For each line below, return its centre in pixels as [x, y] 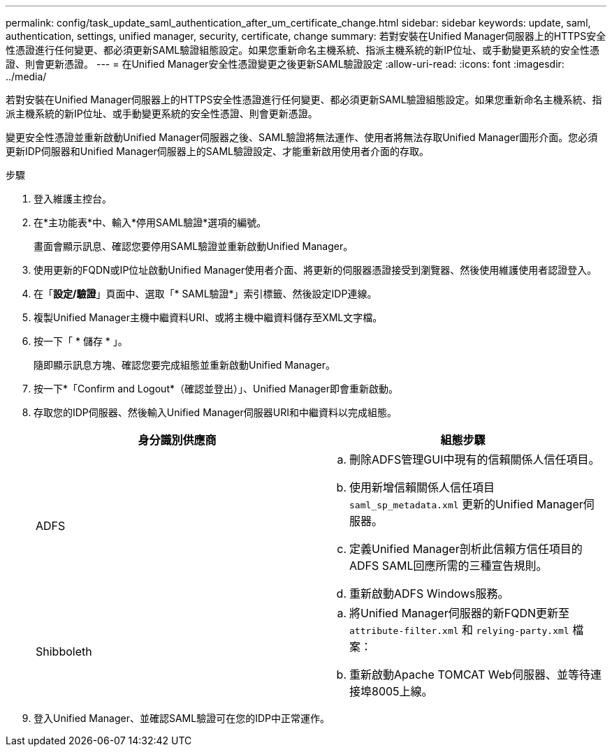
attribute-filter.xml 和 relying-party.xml [459, 630]
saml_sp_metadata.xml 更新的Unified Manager [466, 504]
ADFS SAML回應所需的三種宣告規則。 [449, 566]
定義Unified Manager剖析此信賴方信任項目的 [466, 549]
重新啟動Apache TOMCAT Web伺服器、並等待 [470, 674]
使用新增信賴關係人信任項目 [422, 487]
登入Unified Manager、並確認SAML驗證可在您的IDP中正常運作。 [182, 718]
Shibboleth [64, 651]
